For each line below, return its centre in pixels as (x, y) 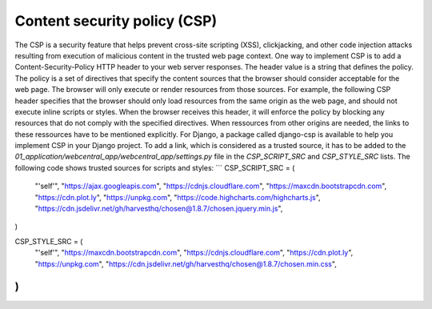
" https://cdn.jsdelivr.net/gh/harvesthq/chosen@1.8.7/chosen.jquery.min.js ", (159, 209)
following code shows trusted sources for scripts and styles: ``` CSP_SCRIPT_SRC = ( (155, 167)
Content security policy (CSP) (116, 21)
